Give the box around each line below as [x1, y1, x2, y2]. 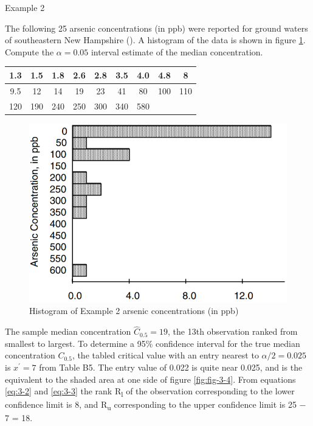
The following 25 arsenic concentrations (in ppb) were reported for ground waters [5, 21, 308, 34]
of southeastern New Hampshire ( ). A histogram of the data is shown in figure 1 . [5, 33, 306, 46]
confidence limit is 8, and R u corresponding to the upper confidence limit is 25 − [5, 398, 306, 413]
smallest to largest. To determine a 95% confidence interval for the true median [5, 337, 300, 349]
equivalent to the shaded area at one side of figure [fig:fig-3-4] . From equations [5, 372, 296, 385]
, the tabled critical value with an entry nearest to [72, 349, 259, 361]
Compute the [5, 45, 54, 58]
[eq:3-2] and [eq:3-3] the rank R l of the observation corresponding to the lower [5, 385, 295, 399]
